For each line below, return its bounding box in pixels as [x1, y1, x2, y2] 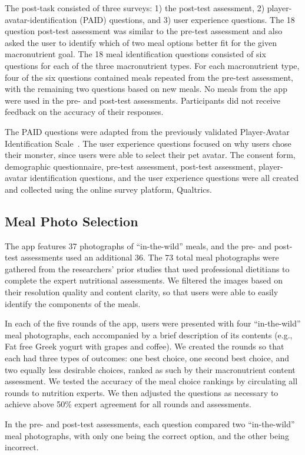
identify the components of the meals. [5, 297, 141, 309]
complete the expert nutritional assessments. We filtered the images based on [5, 274, 283, 286]
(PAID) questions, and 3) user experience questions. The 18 [79, 13, 295, 25]
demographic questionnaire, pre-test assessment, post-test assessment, [5, 160, 256, 172]
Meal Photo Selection [5, 212, 138, 230]
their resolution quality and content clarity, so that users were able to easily [5, 286, 279, 298]
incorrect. [5, 441, 39, 453]
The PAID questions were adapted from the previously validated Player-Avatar [5, 125, 290, 137]
